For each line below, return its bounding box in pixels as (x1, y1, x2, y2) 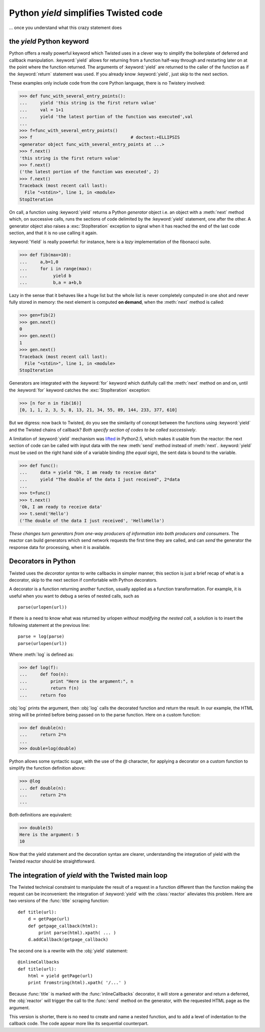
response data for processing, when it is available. (9, 544, 111, 550)
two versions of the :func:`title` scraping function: (9, 898, 109, 903)
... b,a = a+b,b (19, 280, 82, 285)
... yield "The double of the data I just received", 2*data (19, 477, 180, 482)
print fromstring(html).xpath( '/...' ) (27, 980, 127, 986)
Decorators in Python (9, 557, 76, 566)
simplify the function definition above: (9, 765, 86, 771)
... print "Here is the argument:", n (19, 678, 133, 684)
